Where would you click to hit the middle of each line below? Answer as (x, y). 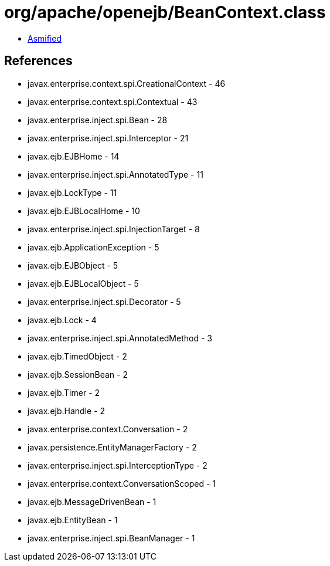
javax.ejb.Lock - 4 (62, 320)
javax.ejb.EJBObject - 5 (73, 265)
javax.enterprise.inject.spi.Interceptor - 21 (108, 138)
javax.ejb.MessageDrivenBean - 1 (92, 501)
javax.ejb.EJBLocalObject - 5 (83, 283)
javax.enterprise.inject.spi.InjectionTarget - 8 (114, 229)
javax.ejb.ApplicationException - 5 (93, 247)
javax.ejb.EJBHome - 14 (74, 156)
